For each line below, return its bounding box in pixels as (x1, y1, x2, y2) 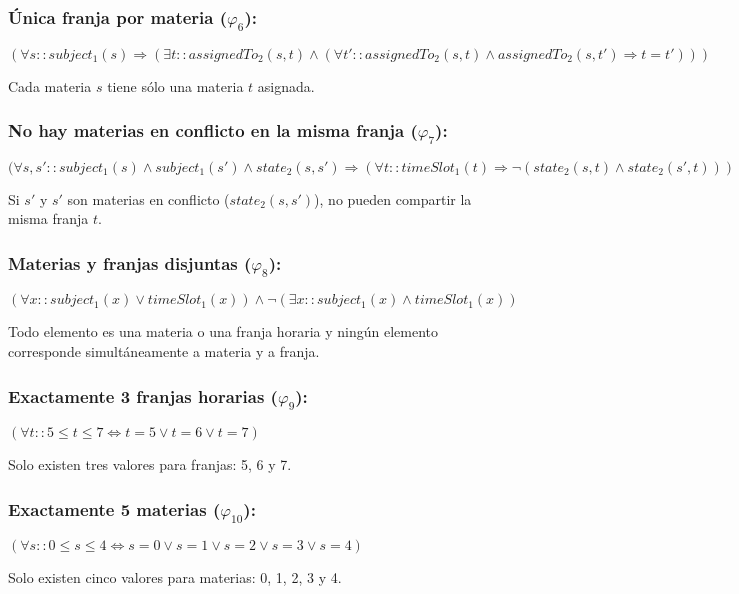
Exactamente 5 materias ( (8, 496, 221, 521)
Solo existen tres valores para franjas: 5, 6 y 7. (8, 454, 292, 475)
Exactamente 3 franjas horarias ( (8, 383, 278, 408)
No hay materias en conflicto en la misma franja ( (8, 118, 418, 143)
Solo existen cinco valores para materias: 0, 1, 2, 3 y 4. (8, 567, 342, 588)
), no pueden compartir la (314, 188, 472, 209)
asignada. (257, 75, 315, 96)
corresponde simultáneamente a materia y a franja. (8, 341, 320, 362)
